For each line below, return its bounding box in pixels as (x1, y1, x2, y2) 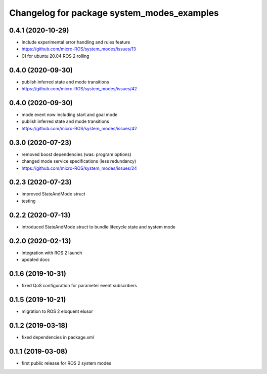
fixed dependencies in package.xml (21, 334, 94, 340)
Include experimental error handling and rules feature (21, 39, 131, 45)
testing (21, 198, 36, 204)
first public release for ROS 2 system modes (21, 360, 111, 366)
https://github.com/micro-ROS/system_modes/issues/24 (21, 165, 137, 171)
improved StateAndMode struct (21, 191, 86, 197)
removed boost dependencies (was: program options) (21, 151, 132, 157)
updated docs (21, 257, 50, 262)
